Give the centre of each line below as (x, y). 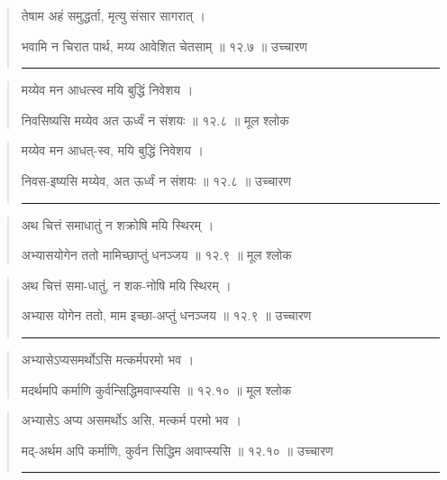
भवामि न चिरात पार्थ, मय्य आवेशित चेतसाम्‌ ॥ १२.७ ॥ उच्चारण (164, 46)
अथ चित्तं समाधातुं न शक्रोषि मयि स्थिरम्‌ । (118, 224)
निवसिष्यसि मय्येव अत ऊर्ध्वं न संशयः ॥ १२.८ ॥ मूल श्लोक (155, 120)
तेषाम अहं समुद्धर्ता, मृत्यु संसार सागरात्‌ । (114, 15)
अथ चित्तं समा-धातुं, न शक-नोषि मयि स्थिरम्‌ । (126, 285)
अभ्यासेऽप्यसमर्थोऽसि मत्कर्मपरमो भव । (108, 359)
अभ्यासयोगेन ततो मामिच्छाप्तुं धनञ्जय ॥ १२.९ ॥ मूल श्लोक (156, 255)
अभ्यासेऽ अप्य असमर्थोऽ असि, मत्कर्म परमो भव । (131, 420)
